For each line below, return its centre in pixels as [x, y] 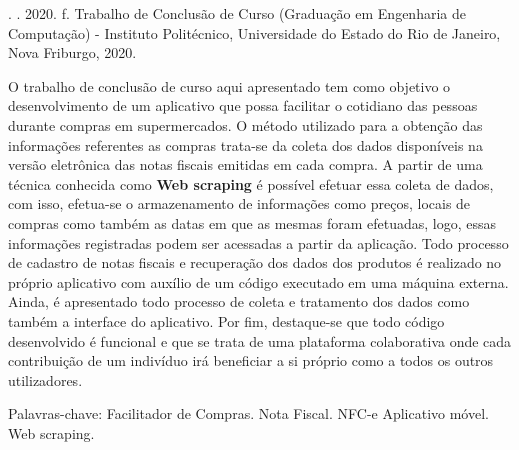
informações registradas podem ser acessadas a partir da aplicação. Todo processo [258, 242]
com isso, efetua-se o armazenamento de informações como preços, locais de [239, 203]
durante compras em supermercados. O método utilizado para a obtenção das [245, 124]
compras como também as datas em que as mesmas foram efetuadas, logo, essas [252, 222]
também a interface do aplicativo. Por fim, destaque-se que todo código [226, 320]
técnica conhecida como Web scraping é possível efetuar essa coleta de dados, [251, 183]
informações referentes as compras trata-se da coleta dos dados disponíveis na [245, 144]
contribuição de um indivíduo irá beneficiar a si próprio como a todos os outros [251, 360]
